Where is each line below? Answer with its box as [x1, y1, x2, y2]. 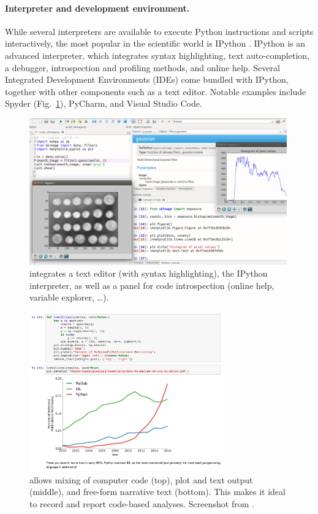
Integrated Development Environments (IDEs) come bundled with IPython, [5, 73, 289, 86]
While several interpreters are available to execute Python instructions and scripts [5, 25, 314, 37]
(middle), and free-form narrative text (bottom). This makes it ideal [29, 485, 286, 498]
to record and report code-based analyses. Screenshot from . [29, 497, 254, 510]
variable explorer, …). [29, 291, 109, 304]
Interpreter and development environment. [5, 1, 190, 14]
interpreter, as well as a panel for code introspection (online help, [29, 278, 274, 291]
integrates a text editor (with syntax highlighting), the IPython [29, 267, 268, 280]
